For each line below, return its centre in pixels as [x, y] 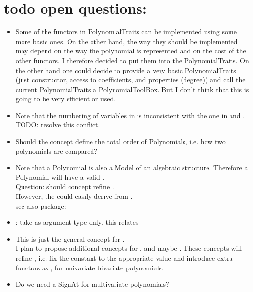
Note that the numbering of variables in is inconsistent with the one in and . [130, 115]
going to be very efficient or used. [66, 99]
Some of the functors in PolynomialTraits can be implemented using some [126, 32]
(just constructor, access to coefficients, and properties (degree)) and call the [130, 80]
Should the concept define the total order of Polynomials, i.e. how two [120, 141]
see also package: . [43, 206]
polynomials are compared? [56, 151]
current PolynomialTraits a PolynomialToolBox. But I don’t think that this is [132, 89]
